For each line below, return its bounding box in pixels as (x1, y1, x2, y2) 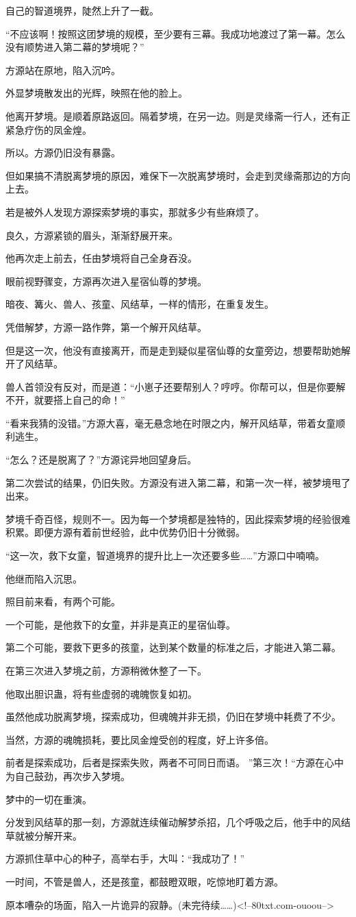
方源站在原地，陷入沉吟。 (5, 62, 120, 77)
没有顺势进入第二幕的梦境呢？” (5, 40, 144, 54)
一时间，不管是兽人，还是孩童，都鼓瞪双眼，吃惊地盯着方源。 (5, 874, 283, 888)
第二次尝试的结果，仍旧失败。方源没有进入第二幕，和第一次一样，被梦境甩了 (5, 475, 351, 489)
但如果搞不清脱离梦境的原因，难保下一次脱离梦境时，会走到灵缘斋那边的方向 (5, 168, 351, 182)
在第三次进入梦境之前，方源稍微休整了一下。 (5, 663, 207, 677)
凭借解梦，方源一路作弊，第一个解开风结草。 (5, 319, 207, 334)
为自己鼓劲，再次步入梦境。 (5, 768, 130, 783)
